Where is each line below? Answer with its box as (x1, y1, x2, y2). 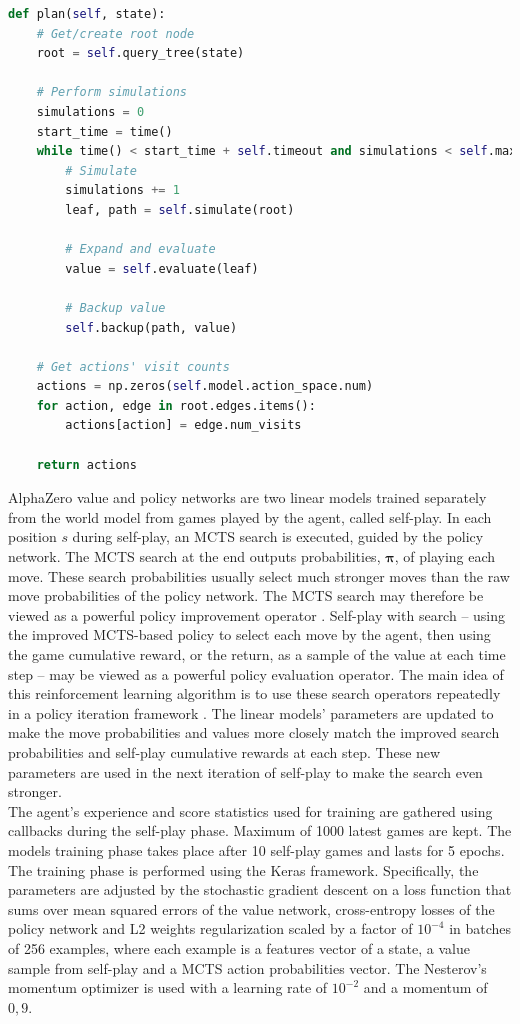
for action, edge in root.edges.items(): (36, 398, 316, 413)
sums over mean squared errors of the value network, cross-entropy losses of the (8, 898, 495, 919)
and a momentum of (363, 977, 488, 998)
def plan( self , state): (8, 7, 166, 21)
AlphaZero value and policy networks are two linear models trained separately (8, 487, 487, 508)
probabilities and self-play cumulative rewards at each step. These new (8, 741, 441, 762)
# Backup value (65, 300, 166, 315)
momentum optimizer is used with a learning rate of (8, 977, 328, 998)
